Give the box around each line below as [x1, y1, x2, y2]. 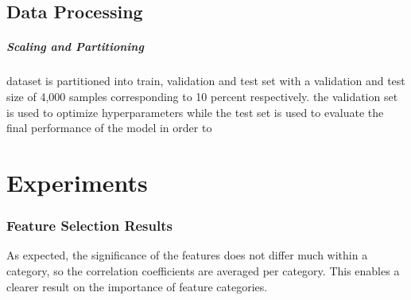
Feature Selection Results [6, 216, 173, 236]
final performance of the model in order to [6, 119, 212, 136]
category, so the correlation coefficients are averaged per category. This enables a [6, 262, 400, 279]
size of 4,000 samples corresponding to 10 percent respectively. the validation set [6, 88, 398, 104]
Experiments [6, 166, 148, 198]
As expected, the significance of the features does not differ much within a [6, 247, 368, 263]
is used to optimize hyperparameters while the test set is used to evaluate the [6, 103, 384, 120]
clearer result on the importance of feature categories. [6, 278, 268, 294]
